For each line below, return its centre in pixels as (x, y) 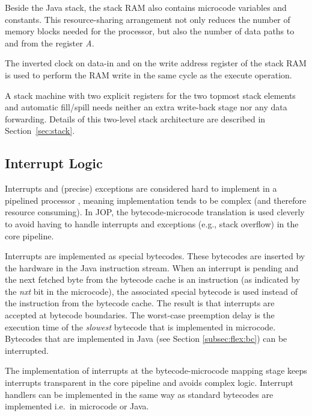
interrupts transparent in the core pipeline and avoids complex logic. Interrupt (149, 383)
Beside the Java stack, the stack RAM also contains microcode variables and (146, 7)
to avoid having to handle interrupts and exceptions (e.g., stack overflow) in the (152, 223)
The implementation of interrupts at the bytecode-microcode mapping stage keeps (156, 370)
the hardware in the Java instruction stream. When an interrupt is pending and (152, 267)
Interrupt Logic (54, 163)
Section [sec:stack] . (40, 131)
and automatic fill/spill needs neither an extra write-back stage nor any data (146, 107)
